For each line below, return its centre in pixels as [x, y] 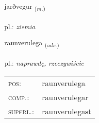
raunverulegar [65, 97]
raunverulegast [67, 111]
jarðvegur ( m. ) [25, 7]
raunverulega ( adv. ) [32, 43]
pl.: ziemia [20, 26]
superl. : [21, 111]
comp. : [19, 97]
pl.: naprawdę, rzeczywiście [44, 63]
